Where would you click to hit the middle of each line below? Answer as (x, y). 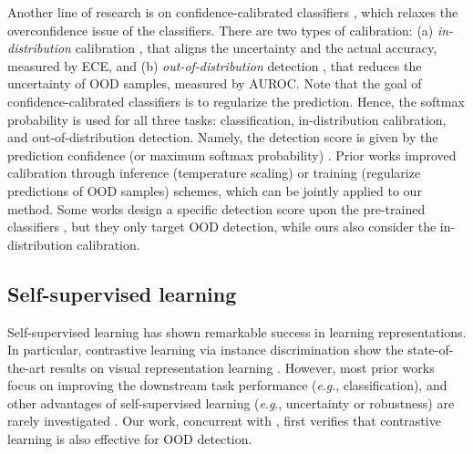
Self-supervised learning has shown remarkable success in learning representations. (237, 331)
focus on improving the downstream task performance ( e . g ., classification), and (227, 385)
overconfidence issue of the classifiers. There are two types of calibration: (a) (221, 30)
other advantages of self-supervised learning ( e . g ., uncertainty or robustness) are (231, 402)
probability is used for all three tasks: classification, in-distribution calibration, (227, 119)
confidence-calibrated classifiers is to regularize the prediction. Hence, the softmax (236, 101)
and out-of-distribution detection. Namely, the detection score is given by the (223, 137)
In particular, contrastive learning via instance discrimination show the (206, 350)
